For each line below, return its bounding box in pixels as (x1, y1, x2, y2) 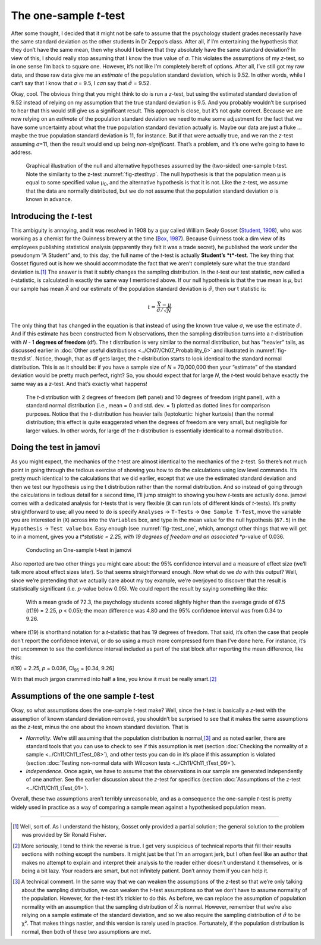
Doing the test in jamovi (11, 442, 100, 453)
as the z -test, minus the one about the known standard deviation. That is (11, 723, 189, 731)
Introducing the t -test (11, 211, 93, 221)
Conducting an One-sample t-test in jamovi (26, 547, 132, 554)
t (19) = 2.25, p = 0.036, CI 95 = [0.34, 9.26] (11, 665, 115, 673)
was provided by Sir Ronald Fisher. (21, 831, 107, 839)
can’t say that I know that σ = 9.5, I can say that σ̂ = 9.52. (11, 79, 151, 86)
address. (11, 149, 33, 156)
